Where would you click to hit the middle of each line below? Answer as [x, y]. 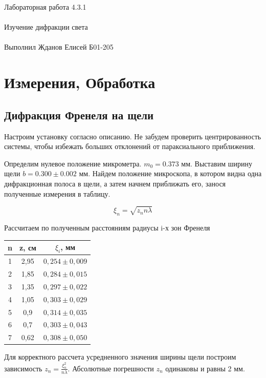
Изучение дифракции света [46, 27]
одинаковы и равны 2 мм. [205, 368]
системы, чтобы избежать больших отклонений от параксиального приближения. [130, 146]
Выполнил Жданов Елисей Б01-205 [59, 47]
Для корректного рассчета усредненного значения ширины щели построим [120, 357]
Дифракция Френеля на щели [79, 114]
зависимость [23, 368]
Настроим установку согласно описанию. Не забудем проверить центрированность [133, 136]
